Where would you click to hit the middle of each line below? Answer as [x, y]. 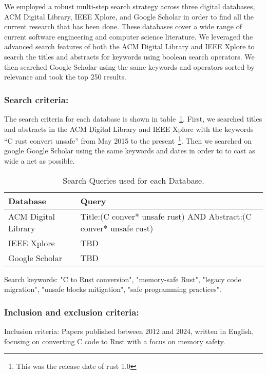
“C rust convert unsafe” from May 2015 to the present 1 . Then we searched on [128, 140]
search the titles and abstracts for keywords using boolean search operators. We [129, 56]
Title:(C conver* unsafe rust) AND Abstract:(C [166, 216]
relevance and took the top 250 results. [65, 77]
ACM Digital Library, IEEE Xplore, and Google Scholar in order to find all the [129, 16]
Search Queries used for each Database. [133, 180]
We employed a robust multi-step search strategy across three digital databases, [130, 6]
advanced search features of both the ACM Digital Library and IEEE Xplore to [129, 46]
